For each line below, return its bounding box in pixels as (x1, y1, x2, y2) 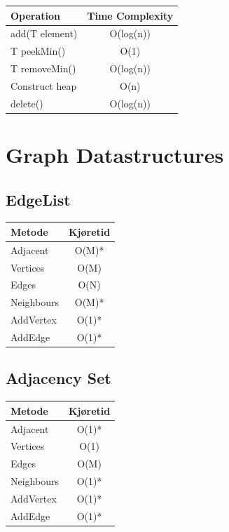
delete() (11, 95, 43, 110)
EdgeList (6, 188, 71, 210)
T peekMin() (11, 44, 66, 58)
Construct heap (11, 78, 77, 93)
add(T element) (11, 26, 78, 41)
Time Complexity (87, 8, 174, 22)
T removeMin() (11, 61, 76, 76)
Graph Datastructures (6, 140, 224, 168)
